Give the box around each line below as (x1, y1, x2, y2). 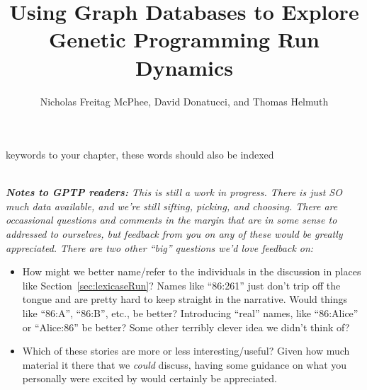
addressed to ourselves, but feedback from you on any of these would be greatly (6, 226, 343, 241)
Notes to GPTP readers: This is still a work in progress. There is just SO (6, 185, 342, 200)
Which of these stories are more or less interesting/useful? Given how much (22, 343, 350, 358)
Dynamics (135, 52, 233, 81)
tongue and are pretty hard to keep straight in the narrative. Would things (22, 292, 347, 306)
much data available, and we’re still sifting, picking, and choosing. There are (6, 198, 338, 213)
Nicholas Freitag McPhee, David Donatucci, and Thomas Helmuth (40, 93, 329, 108)
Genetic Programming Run (49, 25, 320, 54)
